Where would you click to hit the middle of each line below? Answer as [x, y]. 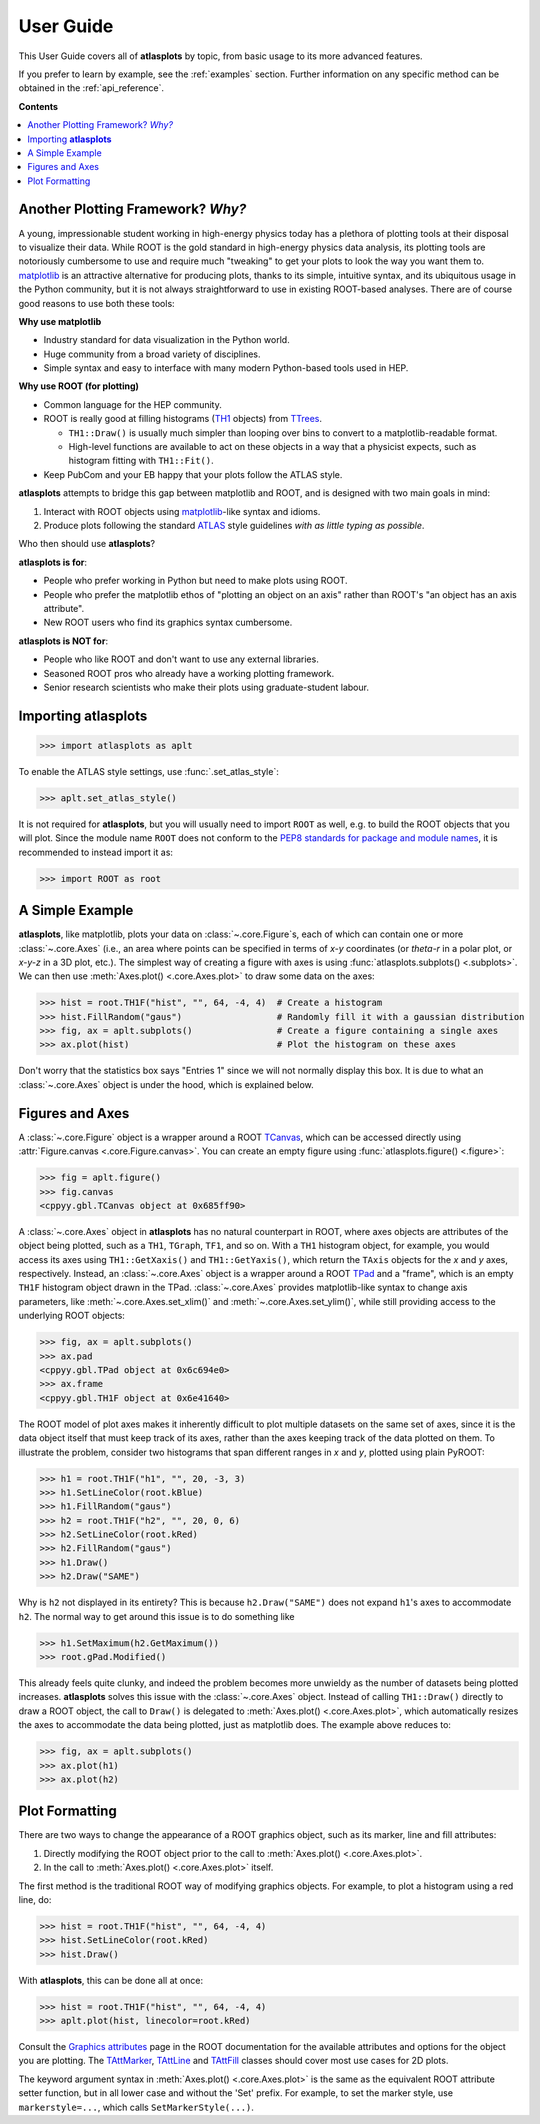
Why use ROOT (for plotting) [79, 386]
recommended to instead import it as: [96, 852]
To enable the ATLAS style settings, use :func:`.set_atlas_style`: [148, 771]
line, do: [35, 1899]
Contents [38, 106]
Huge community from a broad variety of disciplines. [152, 354]
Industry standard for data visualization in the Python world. [166, 340]
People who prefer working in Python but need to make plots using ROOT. [195, 581]
